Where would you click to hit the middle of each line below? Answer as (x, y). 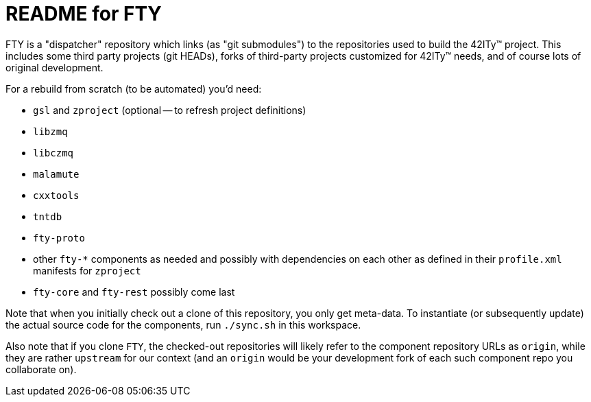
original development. (55, 67)
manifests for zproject (87, 270)
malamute (56, 174)
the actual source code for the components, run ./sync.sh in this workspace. (183, 324)
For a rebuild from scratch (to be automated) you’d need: (134, 88)
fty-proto (59, 238)
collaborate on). (41, 369)
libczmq (53, 153)
